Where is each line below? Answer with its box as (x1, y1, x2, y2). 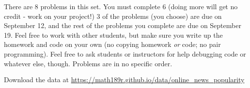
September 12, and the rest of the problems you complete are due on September (4, 20, 241, 30)
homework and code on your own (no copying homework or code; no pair (4, 39, 221, 49)
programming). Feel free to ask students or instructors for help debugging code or (4, 48, 246, 59)
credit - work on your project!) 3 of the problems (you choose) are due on (4, 11, 222, 21)
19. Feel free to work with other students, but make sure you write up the (4, 29, 223, 40)
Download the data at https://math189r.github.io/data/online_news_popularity (4, 74, 245, 85)
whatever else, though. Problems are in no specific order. (4, 58, 172, 68)
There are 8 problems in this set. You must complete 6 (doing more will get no (4, 1, 238, 11)
